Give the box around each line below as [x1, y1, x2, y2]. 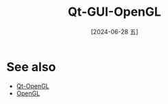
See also [6, 59, 56, 75]
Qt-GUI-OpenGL [67, 4, 162, 20]
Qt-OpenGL [16, 81, 49, 90]
